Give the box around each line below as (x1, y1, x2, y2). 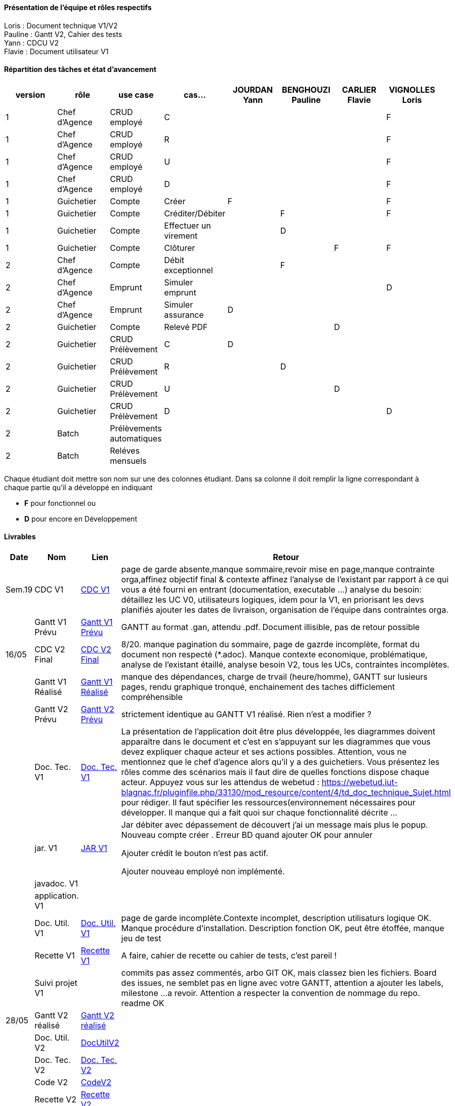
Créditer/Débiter (164, 208, 226, 218)
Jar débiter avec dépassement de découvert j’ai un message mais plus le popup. (121, 820, 428, 830)
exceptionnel (164, 265, 213, 275)
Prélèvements (110, 423, 162, 433)
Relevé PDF (164, 321, 208, 332)
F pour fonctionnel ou (24, 498, 96, 507)
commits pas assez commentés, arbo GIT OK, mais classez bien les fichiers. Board (121, 968, 437, 978)
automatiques (110, 433, 162, 444)
